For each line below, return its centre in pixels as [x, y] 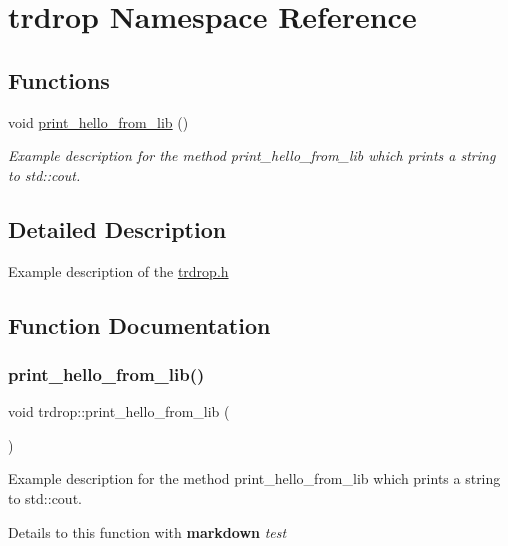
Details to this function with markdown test [147, 531]
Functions [59, 79]
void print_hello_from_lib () [98, 121]
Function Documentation [139, 324]
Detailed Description [117, 228]
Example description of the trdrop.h [118, 270]
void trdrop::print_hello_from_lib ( [119, 411]
